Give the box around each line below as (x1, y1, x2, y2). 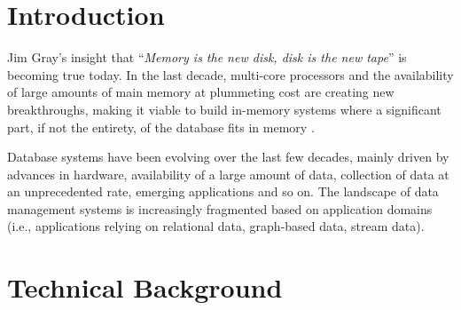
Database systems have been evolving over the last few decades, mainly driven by (7, 147, 449, 166)
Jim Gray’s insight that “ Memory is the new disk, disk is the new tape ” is (7, 48, 407, 67)
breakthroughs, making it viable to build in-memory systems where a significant (7, 99, 441, 118)
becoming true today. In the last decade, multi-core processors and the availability (7, 65, 454, 83)
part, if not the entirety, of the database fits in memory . (7, 117, 315, 136)
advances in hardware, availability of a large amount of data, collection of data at (7, 164, 449, 183)
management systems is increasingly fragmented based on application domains (7, 199, 433, 218)
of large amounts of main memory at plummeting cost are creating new (7, 83, 395, 101)
